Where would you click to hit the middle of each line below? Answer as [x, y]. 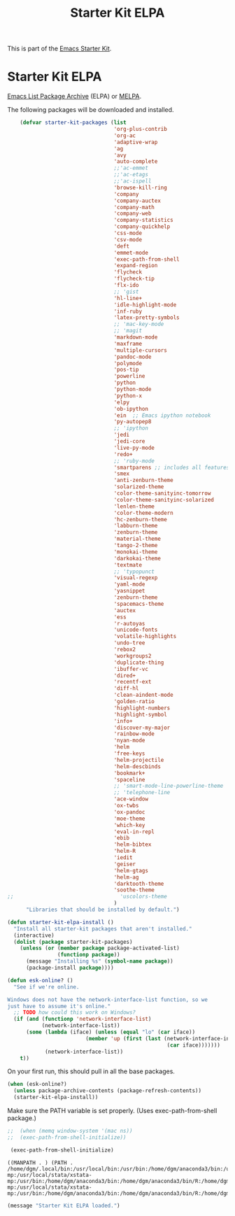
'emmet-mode [131, 253]
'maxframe [128, 344]
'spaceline [129, 779]
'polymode [128, 363]
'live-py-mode [134, 448]
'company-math [134, 207]
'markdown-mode [136, 337]
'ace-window [131, 799]
